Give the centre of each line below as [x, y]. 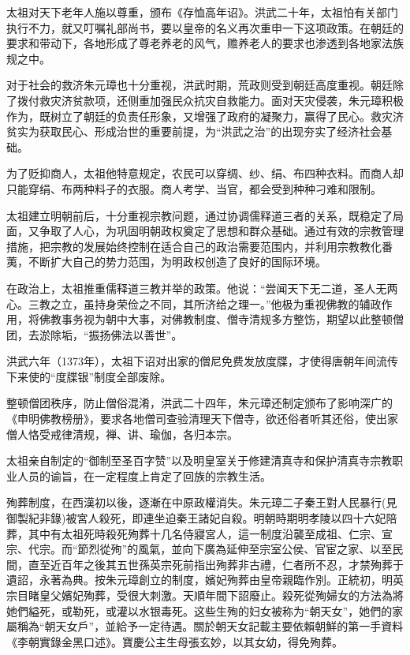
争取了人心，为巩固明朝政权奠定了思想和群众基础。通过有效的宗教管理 [221, 231]
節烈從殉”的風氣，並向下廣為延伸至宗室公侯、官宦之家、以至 [235, 549]
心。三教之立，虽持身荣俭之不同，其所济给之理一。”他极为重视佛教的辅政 [194, 303]
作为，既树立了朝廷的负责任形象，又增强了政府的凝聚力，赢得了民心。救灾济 [205, 116]
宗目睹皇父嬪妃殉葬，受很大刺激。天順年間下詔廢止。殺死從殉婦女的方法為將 [205, 595]
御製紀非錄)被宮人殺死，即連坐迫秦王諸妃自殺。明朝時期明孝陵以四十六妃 [196, 518]
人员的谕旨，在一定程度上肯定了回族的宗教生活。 [144, 475]
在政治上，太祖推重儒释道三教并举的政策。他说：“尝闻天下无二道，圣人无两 [202, 288]
